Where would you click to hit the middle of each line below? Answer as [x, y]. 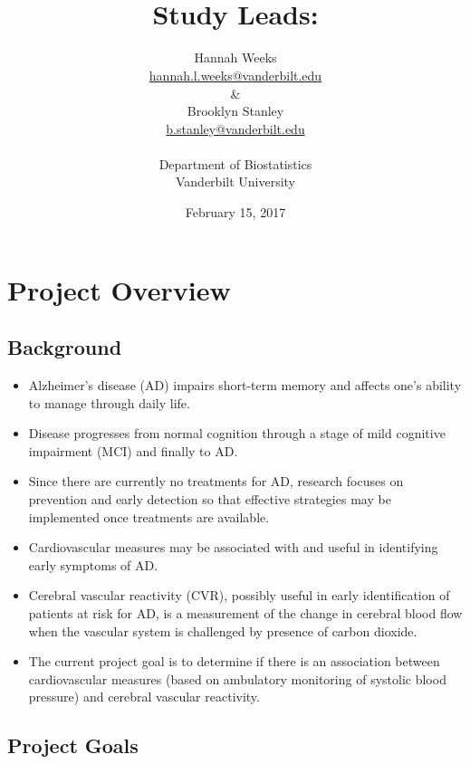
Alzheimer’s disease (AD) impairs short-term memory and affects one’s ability [245, 385]
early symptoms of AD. [93, 564]
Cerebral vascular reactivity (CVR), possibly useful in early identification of [239, 595]
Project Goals [73, 745]
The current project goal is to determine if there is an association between [234, 661]
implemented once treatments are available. [149, 516]
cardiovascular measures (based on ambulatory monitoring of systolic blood [237, 678]
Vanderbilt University [235, 181]
